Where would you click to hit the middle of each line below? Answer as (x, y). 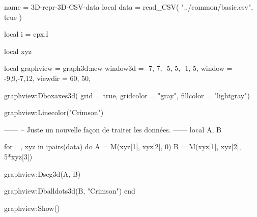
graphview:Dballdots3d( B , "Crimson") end (70, 191)
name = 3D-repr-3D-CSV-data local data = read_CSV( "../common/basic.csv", (129, 7)
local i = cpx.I (26, 34)
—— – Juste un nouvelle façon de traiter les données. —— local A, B (113, 129)
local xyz (18, 51)
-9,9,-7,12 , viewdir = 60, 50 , (48, 78)
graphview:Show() (32, 208)
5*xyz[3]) (18, 156)
